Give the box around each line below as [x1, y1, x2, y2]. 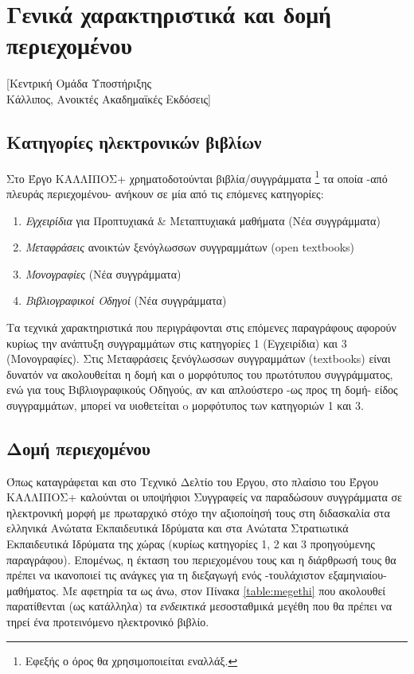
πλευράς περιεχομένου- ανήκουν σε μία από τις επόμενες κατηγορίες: [6, 185, 324, 201]
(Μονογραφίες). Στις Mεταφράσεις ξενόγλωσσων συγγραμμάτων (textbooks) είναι [6, 350, 391, 367]
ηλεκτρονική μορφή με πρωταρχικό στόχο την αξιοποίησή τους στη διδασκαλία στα [6, 504, 390, 520]
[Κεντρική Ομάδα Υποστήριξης [6, 75, 152, 92]
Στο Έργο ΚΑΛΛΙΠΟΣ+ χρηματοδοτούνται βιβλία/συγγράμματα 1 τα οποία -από [6, 167, 388, 186]
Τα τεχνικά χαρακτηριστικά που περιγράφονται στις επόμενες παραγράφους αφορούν [6, 318, 396, 335]
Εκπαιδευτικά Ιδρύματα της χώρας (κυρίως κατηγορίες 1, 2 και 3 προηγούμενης [6, 536, 375, 552]
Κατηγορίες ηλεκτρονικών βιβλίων [6, 129, 262, 154]
